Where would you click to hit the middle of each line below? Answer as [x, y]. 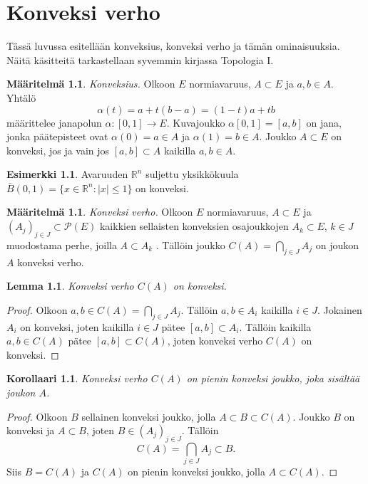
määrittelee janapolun [54, 122]
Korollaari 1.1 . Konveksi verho [77, 378]
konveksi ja [31, 430]
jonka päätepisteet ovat [57, 136]
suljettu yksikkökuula [192, 174]
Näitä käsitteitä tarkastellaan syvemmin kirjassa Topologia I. [140, 59]
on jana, [324, 122]
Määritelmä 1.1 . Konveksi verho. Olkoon [100, 212]
